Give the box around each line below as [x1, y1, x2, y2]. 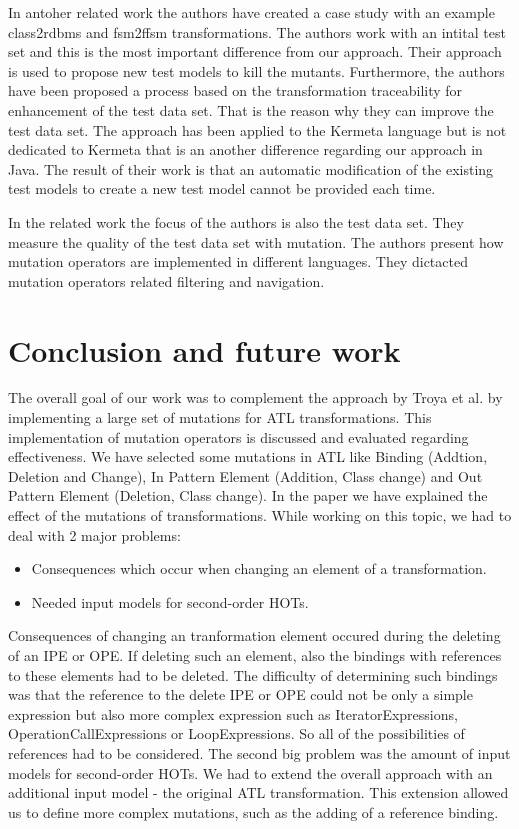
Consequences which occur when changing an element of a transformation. [31, 558, 487, 579]
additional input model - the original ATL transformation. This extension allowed [8, 782, 509, 803]
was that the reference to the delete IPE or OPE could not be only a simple [8, 684, 473, 705]
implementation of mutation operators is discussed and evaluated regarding [8, 426, 469, 447]
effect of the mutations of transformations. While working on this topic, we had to [8, 505, 512, 525]
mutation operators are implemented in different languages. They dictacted [8, 251, 468, 272]
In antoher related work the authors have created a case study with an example [8, 2, 495, 22]
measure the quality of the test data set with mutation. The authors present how [8, 231, 504, 252]
